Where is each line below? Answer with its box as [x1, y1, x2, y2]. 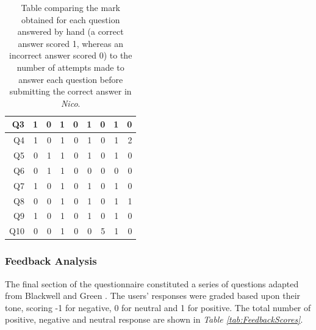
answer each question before [18, 73, 123, 85]
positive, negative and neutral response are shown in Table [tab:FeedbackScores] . [5, 313, 303, 326]
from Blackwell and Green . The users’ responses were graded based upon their [5, 289, 301, 302]
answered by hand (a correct [17, 25, 124, 38]
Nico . [60, 96, 81, 109]
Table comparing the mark [21, 1, 121, 13]
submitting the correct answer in [9, 85, 132, 98]
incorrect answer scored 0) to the [9, 49, 132, 62]
